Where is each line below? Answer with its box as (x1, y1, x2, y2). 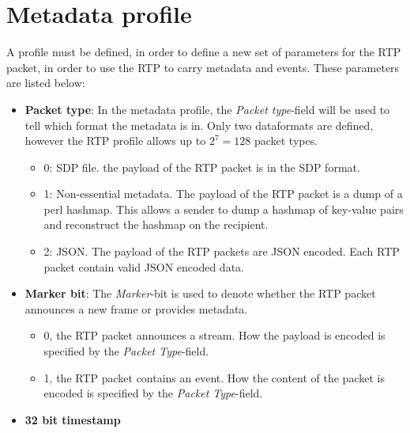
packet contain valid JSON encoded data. (43, 258, 244, 275)
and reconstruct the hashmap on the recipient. (43, 216, 269, 233)
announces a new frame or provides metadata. (24, 300, 248, 317)
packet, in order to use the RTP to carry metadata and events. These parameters (6, 59, 400, 75)
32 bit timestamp (24, 411, 121, 427)
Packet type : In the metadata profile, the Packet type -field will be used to (24, 101, 390, 117)
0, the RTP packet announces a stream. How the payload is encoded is (43, 327, 386, 344)
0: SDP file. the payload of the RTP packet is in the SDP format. (43, 158, 360, 175)
